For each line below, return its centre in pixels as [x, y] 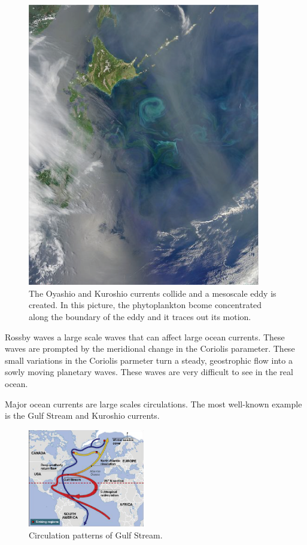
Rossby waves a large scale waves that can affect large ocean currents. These [145, 337]
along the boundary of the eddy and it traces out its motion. [140, 316]
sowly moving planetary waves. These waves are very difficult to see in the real [149, 372]
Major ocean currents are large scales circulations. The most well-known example [153, 404]
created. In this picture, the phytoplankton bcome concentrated [145, 305]
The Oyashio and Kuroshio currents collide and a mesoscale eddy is [153, 293]
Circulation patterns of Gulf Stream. [96, 535]
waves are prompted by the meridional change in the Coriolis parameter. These [150, 348]
